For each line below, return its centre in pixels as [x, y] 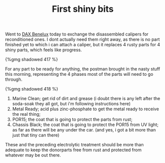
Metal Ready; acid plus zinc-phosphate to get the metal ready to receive [85, 109]
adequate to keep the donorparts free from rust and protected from [73, 150]
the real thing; [26, 114]
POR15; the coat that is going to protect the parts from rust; [72, 120]
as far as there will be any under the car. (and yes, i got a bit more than [84, 130]
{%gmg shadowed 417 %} [32, 60]
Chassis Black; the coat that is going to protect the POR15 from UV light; [85, 125]
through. [14, 79]
